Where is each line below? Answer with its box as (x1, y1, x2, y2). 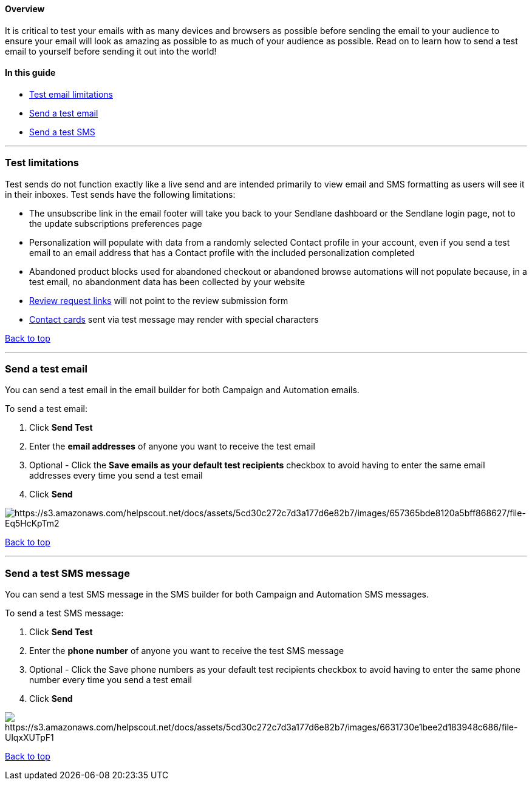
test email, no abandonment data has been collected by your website (29, 276, 305, 287)
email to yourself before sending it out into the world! (5, 45, 217, 56)
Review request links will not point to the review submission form (29, 295, 288, 306)
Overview (5, 4, 45, 14)
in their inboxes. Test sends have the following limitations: (5, 189, 236, 200)
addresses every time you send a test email (29, 470, 203, 481)
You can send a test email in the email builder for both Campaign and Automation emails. (5, 385, 360, 396)
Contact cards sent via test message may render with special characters (29, 314, 319, 325)
